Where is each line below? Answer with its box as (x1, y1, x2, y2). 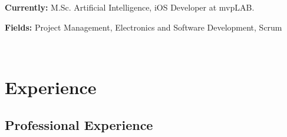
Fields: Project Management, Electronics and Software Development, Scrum (5, 21, 282, 33)
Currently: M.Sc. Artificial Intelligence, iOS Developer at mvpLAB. (5, 1, 255, 13)
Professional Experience (5, 115, 153, 133)
